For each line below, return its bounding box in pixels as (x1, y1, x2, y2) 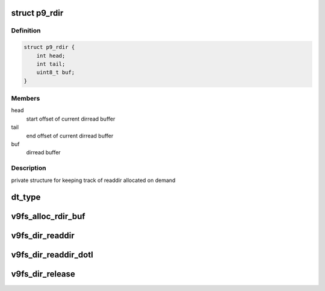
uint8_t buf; (36, 69, 75, 76)
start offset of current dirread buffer (26, 115, 116, 122)
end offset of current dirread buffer (26, 132, 114, 139)
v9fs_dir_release (11, 269, 75, 280)
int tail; (36, 60, 66, 67)
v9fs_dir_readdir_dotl (11, 250, 93, 260)
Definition (11, 27, 41, 35)
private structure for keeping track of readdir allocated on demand (11, 177, 176, 184)
